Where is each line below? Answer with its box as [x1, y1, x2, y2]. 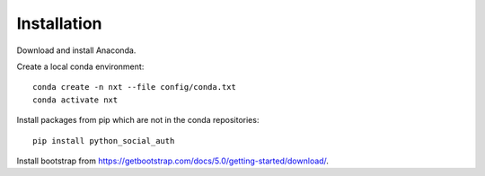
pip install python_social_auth [32, 136, 175, 145]
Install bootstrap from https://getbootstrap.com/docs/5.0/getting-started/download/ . [16, 155, 330, 166]
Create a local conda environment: [16, 61, 145, 72]
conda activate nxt [32, 94, 119, 105]
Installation [16, 13, 102, 33]
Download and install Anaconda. [16, 45, 137, 56]
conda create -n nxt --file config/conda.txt [32, 82, 237, 92]
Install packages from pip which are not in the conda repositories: [16, 115, 260, 126]
